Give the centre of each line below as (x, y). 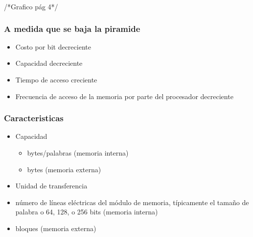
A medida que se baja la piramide (72, 28)
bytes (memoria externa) (64, 169)
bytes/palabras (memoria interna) (78, 153)
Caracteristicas (34, 118)
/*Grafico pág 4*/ (31, 6)
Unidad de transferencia (51, 186)
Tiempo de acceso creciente (56, 79)
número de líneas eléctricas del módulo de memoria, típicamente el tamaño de (132, 202)
